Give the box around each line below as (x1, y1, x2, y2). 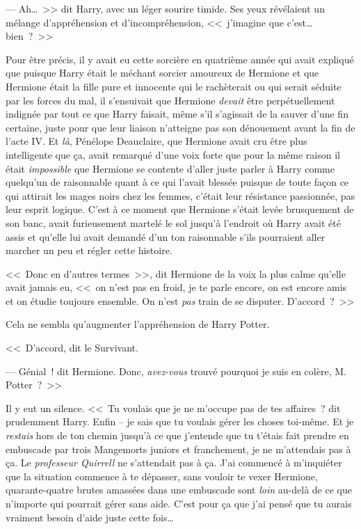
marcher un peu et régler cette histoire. (6, 243, 173, 258)
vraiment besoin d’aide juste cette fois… (6, 510, 174, 524)
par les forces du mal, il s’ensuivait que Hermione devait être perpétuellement (6, 93, 335, 107)
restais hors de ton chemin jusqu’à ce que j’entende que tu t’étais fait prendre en (6, 428, 349, 443)
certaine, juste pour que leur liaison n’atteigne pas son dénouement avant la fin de (6, 120, 355, 134)
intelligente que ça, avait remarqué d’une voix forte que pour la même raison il (6, 147, 340, 161)
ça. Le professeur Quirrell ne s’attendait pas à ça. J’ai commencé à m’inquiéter (6, 455, 342, 470)
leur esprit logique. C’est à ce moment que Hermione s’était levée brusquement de (6, 202, 354, 216)
